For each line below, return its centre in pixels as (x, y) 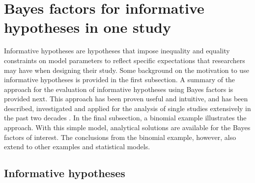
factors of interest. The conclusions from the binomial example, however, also (120, 137)
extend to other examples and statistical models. (77, 147)
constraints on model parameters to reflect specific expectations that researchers (125, 60)
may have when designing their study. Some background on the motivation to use (127, 70)
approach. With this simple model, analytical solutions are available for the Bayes (127, 127)
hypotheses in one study (87, 27)
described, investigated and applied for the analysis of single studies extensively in (127, 108)
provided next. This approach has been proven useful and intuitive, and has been (126, 99)
